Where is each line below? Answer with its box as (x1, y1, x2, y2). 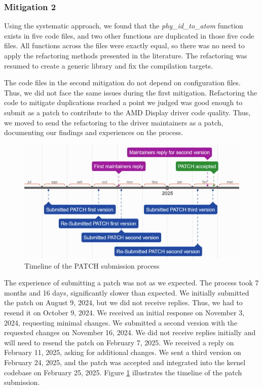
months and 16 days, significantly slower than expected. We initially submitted (4, 287, 249, 298)
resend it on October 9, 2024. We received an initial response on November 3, (4, 307, 245, 317)
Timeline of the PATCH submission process (24, 260, 160, 271)
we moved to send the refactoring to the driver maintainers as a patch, (4, 117, 223, 127)
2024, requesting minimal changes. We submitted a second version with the (4, 317, 238, 328)
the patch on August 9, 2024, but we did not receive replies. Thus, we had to (4, 297, 243, 308)
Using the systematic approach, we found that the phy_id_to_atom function (4, 20, 243, 31)
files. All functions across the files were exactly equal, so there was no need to (4, 40, 245, 51)
